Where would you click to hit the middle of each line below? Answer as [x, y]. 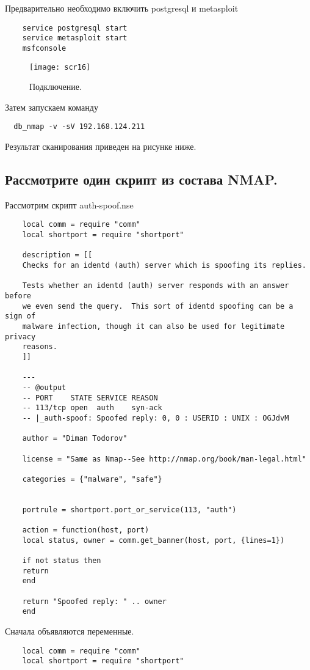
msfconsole [44, 48]
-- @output [44, 387]
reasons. [40, 347]
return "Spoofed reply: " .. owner [94, 601]
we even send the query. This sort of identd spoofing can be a [158, 306]
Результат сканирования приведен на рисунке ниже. [101, 146]
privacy [20, 337]
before [18, 296]
